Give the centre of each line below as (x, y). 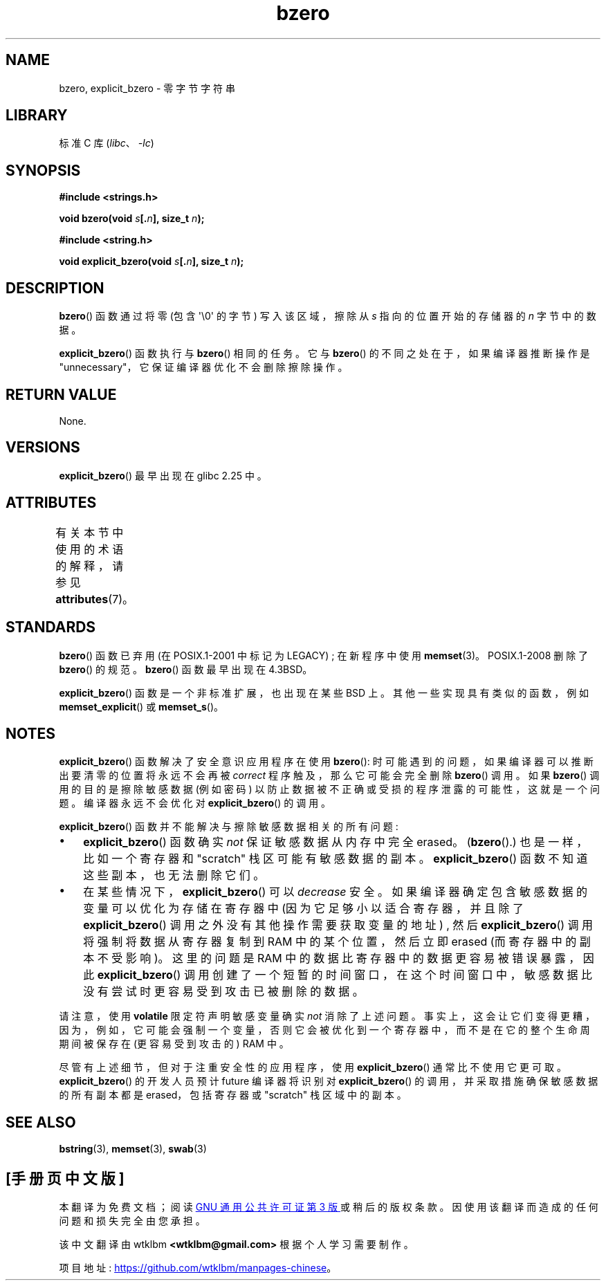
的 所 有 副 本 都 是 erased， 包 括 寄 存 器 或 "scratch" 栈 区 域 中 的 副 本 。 (233, 1095)
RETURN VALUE (61, 394)
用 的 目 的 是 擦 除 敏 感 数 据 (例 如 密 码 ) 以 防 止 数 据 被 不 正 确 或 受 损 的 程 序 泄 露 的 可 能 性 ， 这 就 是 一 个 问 (329, 789)
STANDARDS (51, 627)
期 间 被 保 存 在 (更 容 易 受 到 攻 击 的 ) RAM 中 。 (174, 1044)
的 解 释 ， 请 (90, 566)
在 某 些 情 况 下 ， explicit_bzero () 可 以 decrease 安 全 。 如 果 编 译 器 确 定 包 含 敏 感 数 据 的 (336, 892)
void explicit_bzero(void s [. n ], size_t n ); (151, 261)
